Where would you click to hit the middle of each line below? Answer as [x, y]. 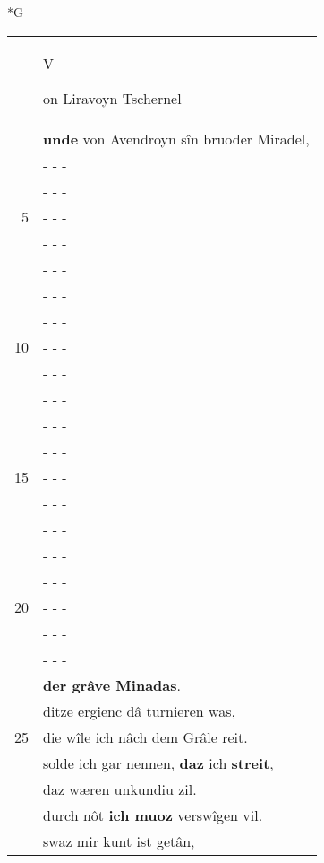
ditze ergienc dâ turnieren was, [139, 710]
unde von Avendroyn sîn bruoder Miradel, [176, 138]
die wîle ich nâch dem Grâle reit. [145, 737]
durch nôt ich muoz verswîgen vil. [153, 815]
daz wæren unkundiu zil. [120, 789]
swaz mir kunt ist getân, [119, 841]
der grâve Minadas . [112, 684]
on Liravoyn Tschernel [112, 98]
